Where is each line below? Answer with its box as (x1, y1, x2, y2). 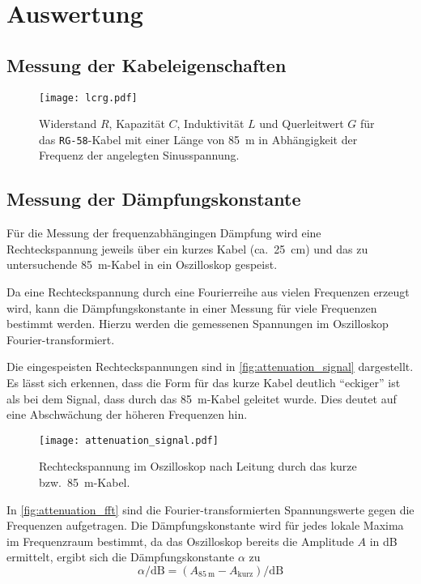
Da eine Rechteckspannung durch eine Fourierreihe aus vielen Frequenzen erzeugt (6, 283, 410, 301)
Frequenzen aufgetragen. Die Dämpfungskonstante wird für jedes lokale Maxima (6, 517, 404, 534)
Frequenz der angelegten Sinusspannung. (39, 147, 240, 164)
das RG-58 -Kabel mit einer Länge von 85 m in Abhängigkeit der (39, 130, 358, 147)
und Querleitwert (259, 115, 344, 132)
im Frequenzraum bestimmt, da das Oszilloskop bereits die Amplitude (6, 532, 354, 549)
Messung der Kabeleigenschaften (6, 52, 287, 77)
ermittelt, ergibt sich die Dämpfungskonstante (6, 548, 235, 565)
